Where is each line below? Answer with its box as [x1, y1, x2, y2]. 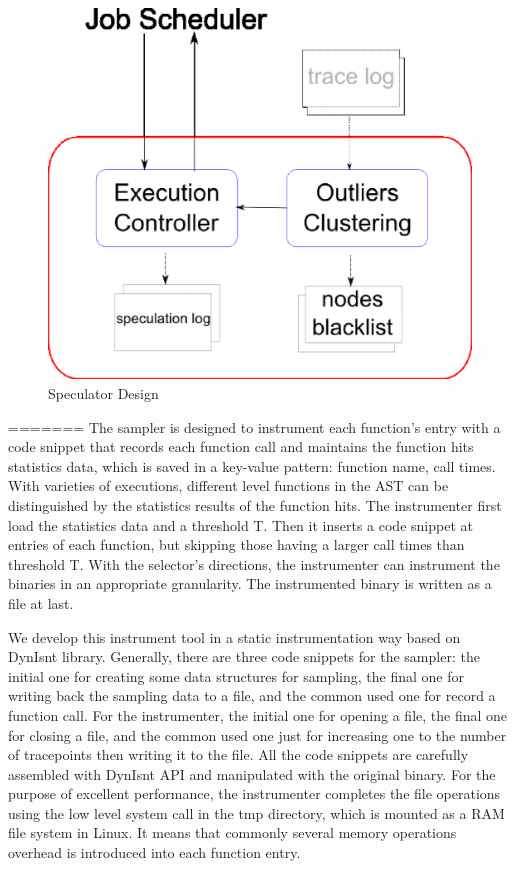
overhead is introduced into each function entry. [8, 842, 301, 863]
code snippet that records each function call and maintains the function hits [8, 436, 474, 457]
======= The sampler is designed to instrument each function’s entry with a [8, 416, 501, 437]
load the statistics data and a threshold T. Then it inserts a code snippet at [8, 514, 473, 535]
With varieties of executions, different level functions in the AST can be [8, 475, 449, 496]
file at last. [8, 592, 74, 613]
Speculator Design [48, 383, 159, 403]
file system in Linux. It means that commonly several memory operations [8, 822, 457, 843]
